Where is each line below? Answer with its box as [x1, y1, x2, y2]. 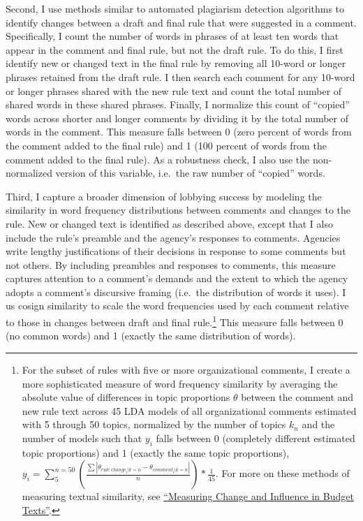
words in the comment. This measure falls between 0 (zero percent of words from [6, 124, 352, 139]
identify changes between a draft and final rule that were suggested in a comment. [6, 15, 357, 29]
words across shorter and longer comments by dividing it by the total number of [6, 110, 349, 125]
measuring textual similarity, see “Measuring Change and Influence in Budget [22, 489, 354, 504]
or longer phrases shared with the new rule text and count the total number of [6, 83, 342, 98]
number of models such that [22, 430, 142, 445]
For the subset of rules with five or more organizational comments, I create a [22, 362, 350, 376]
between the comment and [241, 390, 354, 404]
